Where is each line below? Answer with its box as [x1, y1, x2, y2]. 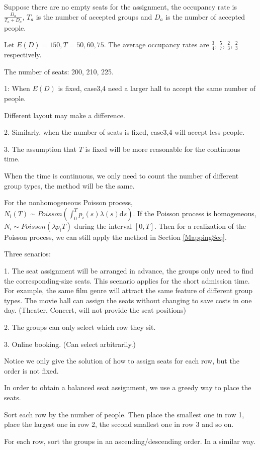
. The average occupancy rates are [104, 39, 209, 50]
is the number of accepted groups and [36, 11, 152, 22]
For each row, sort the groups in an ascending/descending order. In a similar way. [4, 435, 255, 446]
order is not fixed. [4, 365, 59, 376]
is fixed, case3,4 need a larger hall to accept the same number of [58, 83, 256, 94]
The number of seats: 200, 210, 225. [4, 66, 114, 76]
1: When [4, 83, 30, 94]
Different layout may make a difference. [4, 110, 125, 120]
